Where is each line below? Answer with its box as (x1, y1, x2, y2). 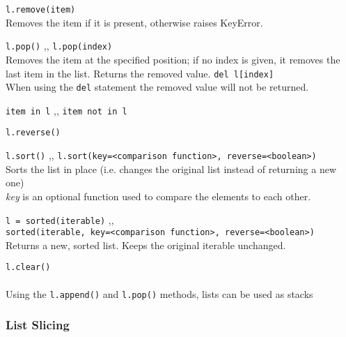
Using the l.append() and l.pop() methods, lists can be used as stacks (6, 286, 313, 301)
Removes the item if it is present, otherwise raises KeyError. (6, 15, 263, 29)
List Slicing (6, 316, 70, 334)
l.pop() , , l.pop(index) (6, 38, 113, 53)
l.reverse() (6, 128, 61, 138)
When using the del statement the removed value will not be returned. (6, 80, 309, 94)
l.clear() (6, 262, 51, 273)
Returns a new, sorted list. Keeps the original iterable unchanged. (6, 237, 286, 252)
